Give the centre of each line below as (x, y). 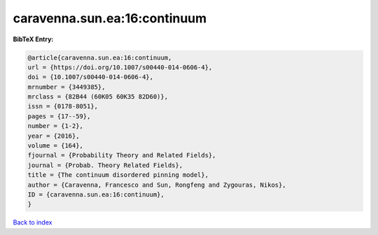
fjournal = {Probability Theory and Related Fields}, (122, 155)
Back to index (33, 222)
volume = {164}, (56, 146)
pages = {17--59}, (59, 116)
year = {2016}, (54, 136)
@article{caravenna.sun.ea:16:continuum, (100, 57)
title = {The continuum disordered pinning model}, (118, 175)
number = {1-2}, (56, 126)
